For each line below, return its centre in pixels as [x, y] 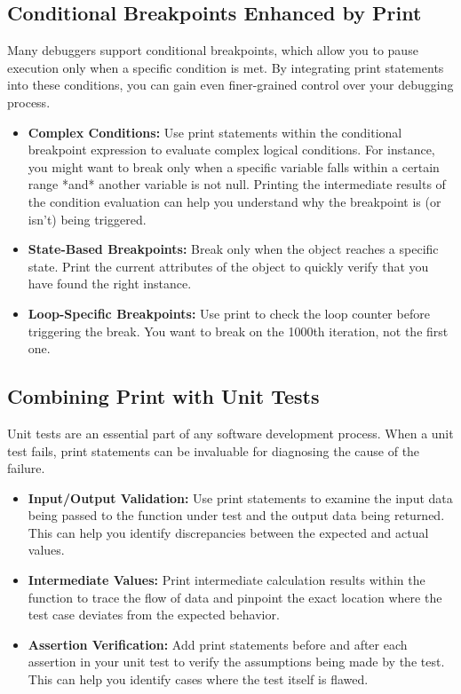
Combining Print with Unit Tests [163, 396]
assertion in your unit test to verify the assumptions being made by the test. [236, 662]
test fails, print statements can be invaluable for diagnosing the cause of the [214, 450]
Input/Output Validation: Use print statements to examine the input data [240, 497]
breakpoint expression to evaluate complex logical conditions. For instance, [231, 150]
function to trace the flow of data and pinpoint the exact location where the [235, 597]
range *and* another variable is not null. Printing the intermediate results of [237, 184]
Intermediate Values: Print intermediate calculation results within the [227, 580]
